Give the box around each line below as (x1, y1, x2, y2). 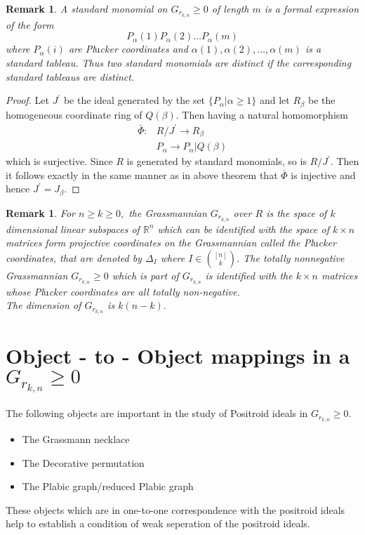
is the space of (266, 205, 327, 220)
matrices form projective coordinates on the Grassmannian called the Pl (6, 235, 313, 250)
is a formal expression (264, 1, 359, 15)
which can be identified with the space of (157, 221, 329, 236)
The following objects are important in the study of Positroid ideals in (6, 406, 308, 421)
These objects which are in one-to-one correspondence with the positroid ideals (6, 502, 345, 517)
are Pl (68, 41, 95, 56)
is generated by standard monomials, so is (126, 154, 307, 169)
